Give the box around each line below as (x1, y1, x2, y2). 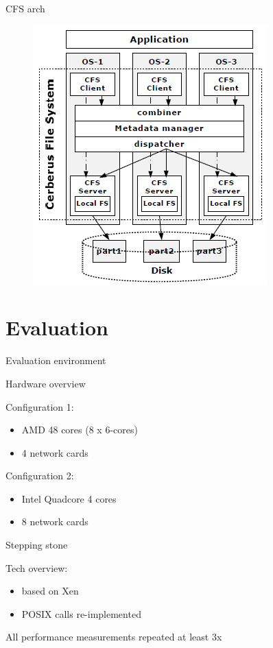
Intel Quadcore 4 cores (21, 491, 117, 505)
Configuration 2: (5, 468, 74, 483)
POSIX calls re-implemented (21, 606, 141, 621)
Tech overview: (5, 560, 68, 575)
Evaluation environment (5, 353, 106, 368)
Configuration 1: (5, 399, 74, 413)
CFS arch (5, 1, 45, 15)
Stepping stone (5, 538, 68, 552)
